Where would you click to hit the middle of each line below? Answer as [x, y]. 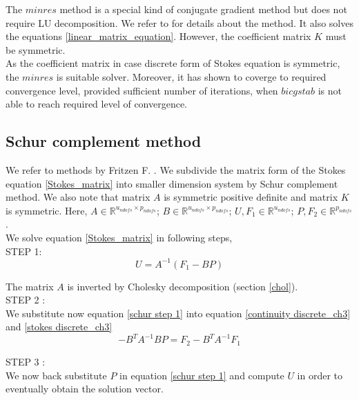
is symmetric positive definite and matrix [251, 197]
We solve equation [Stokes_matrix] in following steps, [119, 237]
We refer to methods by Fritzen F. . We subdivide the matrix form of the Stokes [176, 169]
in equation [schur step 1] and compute [202, 375]
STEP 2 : [26, 300]
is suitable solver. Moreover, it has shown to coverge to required [191, 76]
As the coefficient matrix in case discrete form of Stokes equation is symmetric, [173, 63]
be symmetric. [36, 49]
